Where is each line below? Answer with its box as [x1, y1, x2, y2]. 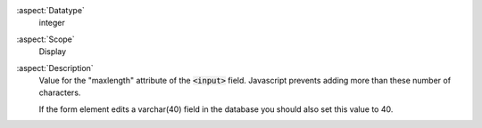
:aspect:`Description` [16, 62, 94, 73]
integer [38, 18, 66, 28]
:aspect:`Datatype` [16, 5, 85, 15]
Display [38, 46, 67, 57]
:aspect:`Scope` [16, 34, 75, 44]
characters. [38, 87, 81, 98]
